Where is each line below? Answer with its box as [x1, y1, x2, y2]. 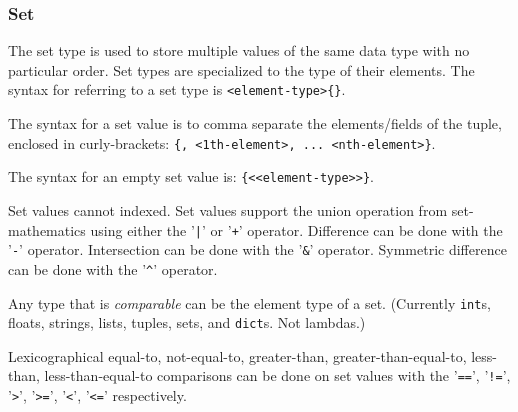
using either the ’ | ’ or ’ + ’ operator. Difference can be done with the [90, 219, 503, 240]
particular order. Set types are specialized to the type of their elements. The [8, 59, 475, 80]
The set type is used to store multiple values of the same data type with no [8, 40, 470, 61]
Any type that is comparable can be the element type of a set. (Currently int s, [8, 292, 491, 313]
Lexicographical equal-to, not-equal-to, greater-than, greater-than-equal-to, [8, 345, 467, 366]
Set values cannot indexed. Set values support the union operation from [8, 199, 448, 220]
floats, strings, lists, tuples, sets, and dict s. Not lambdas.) [8, 312, 366, 333]
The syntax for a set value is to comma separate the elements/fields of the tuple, [8, 113, 502, 134]
